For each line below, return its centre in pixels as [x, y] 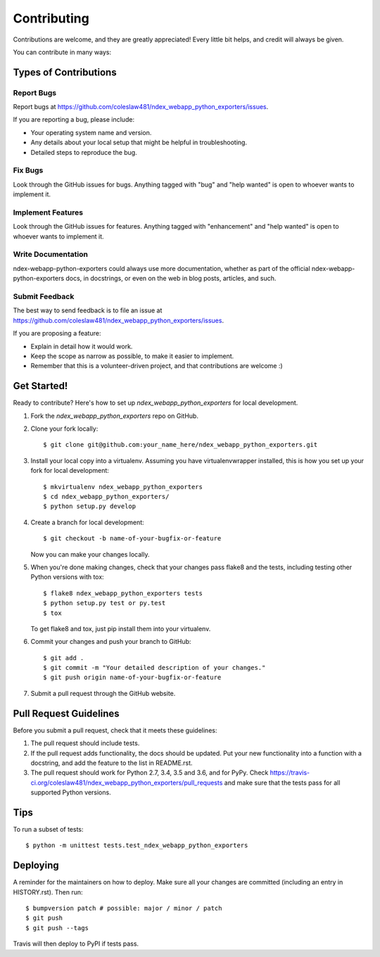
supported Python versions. [71, 792]
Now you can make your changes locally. [90, 554]
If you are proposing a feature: [57, 334]
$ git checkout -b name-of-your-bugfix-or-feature [132, 539]
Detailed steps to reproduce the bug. [84, 152]
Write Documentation [50, 255]
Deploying [36, 866]
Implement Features [48, 213]
